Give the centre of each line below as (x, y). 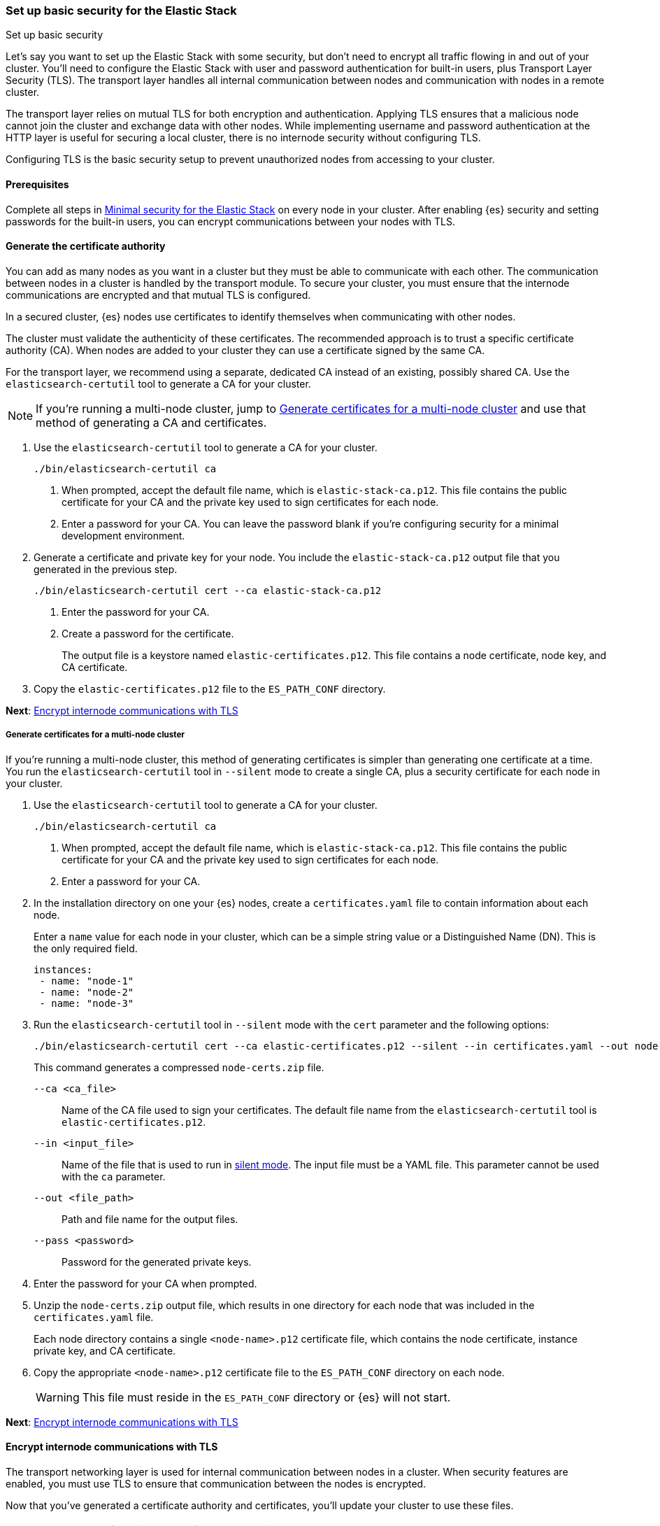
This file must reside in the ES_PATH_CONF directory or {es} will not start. (266, 1397)
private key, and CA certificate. (105, 1350)
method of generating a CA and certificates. (151, 422)
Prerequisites (37, 184)
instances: (63, 969)
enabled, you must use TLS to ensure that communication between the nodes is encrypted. (216, 1483)
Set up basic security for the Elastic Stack (121, 10)
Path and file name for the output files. (150, 1219)
